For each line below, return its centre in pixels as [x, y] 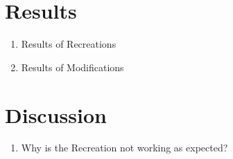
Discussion [56, 114]
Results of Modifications [72, 67]
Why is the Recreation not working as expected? [124, 148]
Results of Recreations [69, 44]
